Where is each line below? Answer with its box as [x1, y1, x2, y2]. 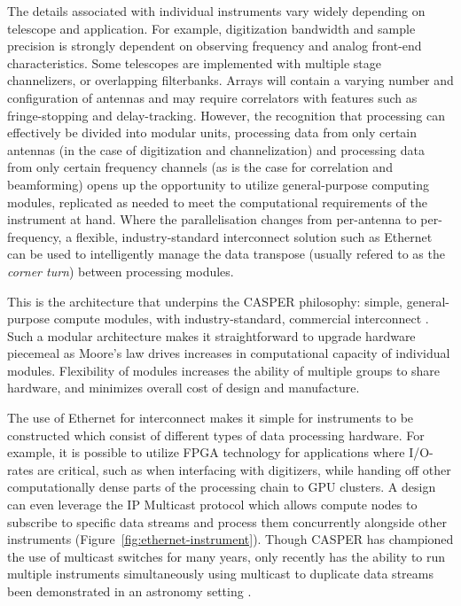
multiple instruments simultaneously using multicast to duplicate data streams [7, 564, 434, 583]
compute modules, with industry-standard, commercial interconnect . [53, 309, 429, 328]
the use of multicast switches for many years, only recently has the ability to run [7, 547, 446, 565]
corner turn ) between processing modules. [7, 261, 234, 280]
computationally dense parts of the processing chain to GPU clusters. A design [7, 478, 436, 496]
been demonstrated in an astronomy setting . [7, 582, 252, 600]
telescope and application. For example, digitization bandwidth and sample [7, 19, 416, 37]
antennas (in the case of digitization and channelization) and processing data [7, 140, 425, 159]
